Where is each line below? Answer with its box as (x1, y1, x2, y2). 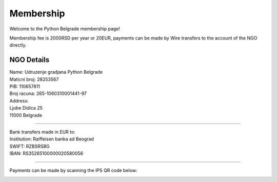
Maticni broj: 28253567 (9, 76, 59, 82)
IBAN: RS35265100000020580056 (9, 150, 84, 156)
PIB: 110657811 (9, 84, 41, 90)
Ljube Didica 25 (9, 105, 43, 111)
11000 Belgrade (9, 112, 42, 118)
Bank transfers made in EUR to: (9, 129, 75, 135)
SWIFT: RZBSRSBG (9, 143, 50, 149)
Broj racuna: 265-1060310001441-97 (9, 90, 87, 97)
